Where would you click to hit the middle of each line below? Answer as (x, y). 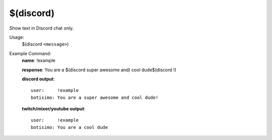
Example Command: (30, 53)
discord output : (38, 79)
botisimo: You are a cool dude (70, 127)
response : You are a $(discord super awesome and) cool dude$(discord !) (99, 70)
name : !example (39, 61)
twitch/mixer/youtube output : (54, 109)
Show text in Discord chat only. (42, 28)
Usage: (17, 37)
